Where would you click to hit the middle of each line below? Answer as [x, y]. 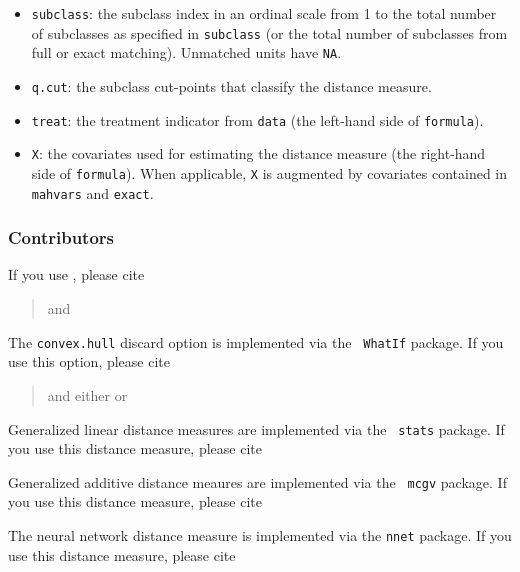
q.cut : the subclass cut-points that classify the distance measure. [231, 85]
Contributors [61, 237]
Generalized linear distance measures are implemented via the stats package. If [256, 428]
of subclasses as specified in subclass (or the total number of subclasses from [269, 32]
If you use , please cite [76, 274]
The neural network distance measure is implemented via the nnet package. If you [260, 535]
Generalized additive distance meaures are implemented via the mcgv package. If [257, 481]
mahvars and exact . [92, 192]
